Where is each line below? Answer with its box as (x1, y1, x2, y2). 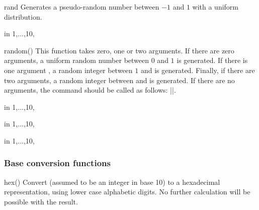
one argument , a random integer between (4, 64, 133, 75)
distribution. (4, 11, 42, 22)
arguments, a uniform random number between (4, 55, 149, 65)
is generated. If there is (177, 55, 248, 65)
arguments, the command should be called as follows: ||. (4, 85, 176, 95)
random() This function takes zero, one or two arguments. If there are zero (4, 45, 234, 55)
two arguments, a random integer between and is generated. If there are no (4, 75, 235, 85)
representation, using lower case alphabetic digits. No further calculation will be (4, 186, 250, 197)
